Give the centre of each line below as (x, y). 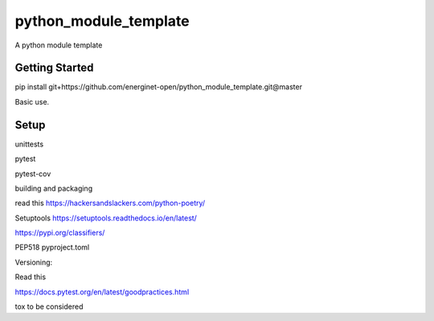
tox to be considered (49, 307)
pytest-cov (33, 174)
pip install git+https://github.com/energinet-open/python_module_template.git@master (159, 87)
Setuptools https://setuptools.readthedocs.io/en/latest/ (106, 218)
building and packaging (53, 188)
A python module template (59, 45)
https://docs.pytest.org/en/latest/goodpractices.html (102, 292)
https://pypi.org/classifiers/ (60, 233)
